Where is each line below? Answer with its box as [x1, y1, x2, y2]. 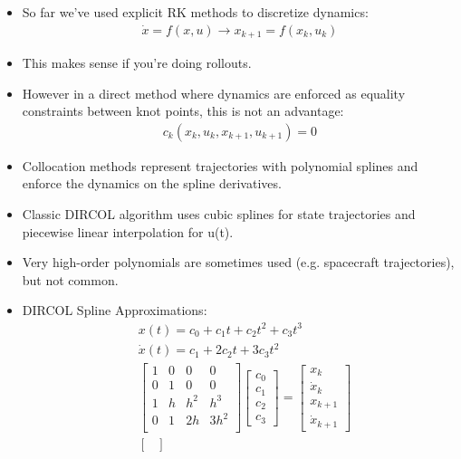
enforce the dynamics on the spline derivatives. [22, 174, 282, 193]
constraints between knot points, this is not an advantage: [22, 101, 344, 120]
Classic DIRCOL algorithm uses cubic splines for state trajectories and [22, 205, 416, 224]
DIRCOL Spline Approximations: [22, 301, 207, 320]
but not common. [22, 270, 119, 289]
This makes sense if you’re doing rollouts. [22, 53, 252, 72]
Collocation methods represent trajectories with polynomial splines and [22, 156, 418, 175]
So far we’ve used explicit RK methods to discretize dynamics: [22, 3, 369, 21]
